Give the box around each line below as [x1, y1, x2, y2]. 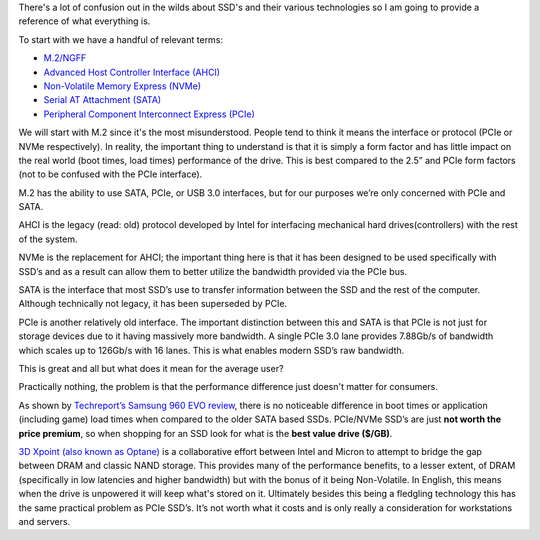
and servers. [18, 515, 71, 527]
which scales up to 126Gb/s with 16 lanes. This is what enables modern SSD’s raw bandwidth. [18, 344, 405, 356]
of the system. [18, 233, 79, 245]
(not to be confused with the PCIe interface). [18, 168, 203, 180]
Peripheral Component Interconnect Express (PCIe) [43, 108, 255, 120]
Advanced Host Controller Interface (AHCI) [43, 66, 220, 78]
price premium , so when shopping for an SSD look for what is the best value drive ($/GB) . [18, 427, 393, 439]
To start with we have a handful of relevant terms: [18, 33, 224, 45]
